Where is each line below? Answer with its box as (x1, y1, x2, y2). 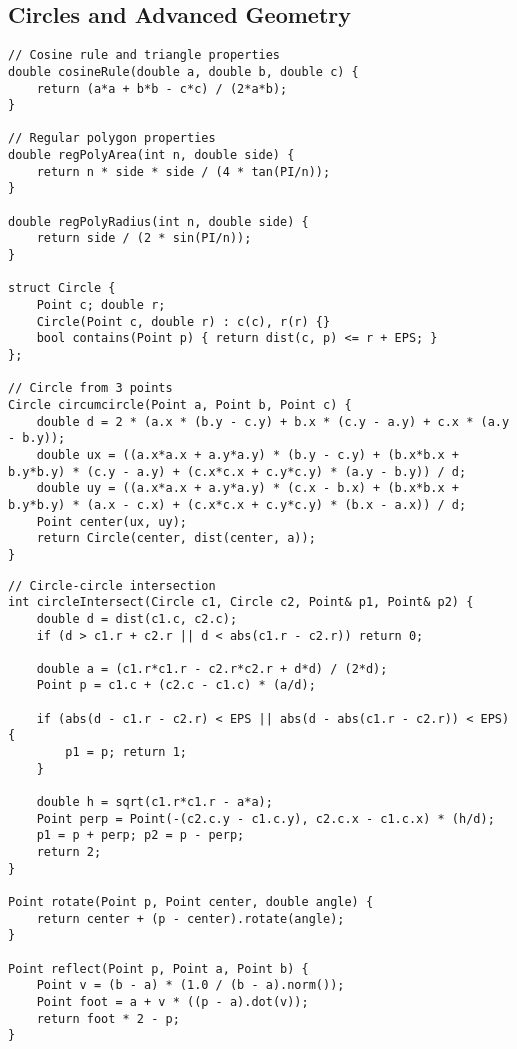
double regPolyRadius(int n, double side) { (8, 214, 309, 229)
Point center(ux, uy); (36, 514, 187, 529)
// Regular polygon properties (8, 131, 216, 146)
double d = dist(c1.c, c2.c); (36, 611, 238, 626)
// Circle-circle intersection (8, 578, 216, 593)
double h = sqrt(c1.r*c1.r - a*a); (36, 795, 273, 810)
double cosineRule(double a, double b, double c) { (8, 64, 359, 79)
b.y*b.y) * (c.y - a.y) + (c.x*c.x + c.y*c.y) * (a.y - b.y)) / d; (8, 464, 467, 479)
